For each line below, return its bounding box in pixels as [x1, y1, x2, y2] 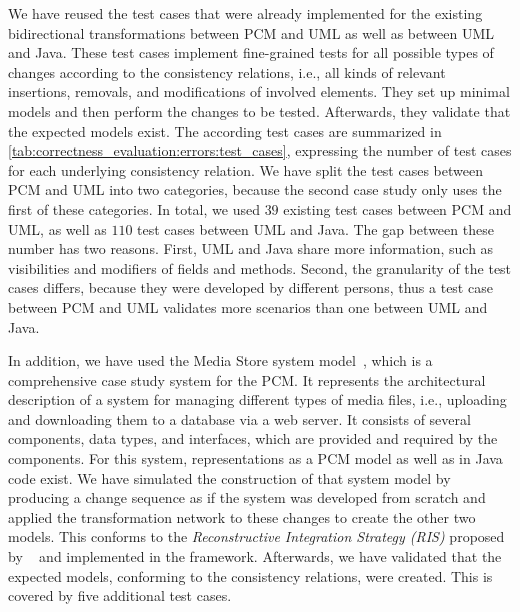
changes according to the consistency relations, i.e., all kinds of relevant [8, 61, 446, 82]
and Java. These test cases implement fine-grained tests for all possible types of [8, 42, 494, 63]
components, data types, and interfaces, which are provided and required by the [8, 428, 498, 449]
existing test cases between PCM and [283, 198, 512, 219]
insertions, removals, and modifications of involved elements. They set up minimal [8, 81, 510, 102]
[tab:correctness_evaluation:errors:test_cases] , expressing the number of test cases [8, 140, 512, 161]
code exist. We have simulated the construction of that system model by [8, 467, 451, 488]
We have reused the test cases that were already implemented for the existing [8, 3, 483, 23]
